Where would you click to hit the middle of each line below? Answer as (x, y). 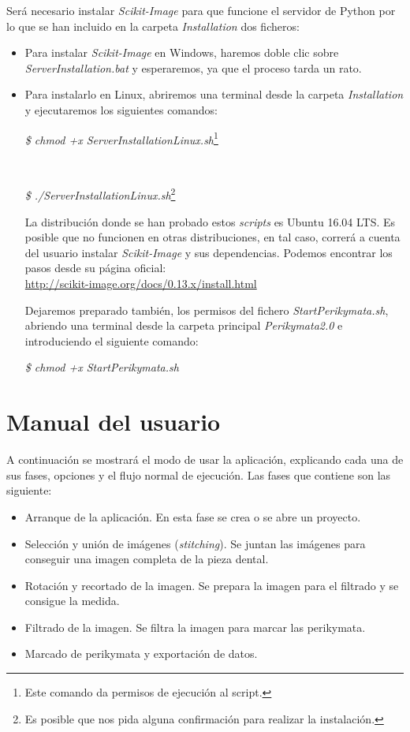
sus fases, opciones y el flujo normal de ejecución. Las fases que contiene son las (199, 474)
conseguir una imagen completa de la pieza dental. (147, 559)
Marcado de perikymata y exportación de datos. (141, 654)
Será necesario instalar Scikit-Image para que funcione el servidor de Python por (201, 10)
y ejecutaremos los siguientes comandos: (121, 109)
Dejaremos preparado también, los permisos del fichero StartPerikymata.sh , (207, 310)
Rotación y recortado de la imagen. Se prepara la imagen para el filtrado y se (212, 585)
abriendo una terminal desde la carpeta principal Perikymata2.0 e (184, 325)
